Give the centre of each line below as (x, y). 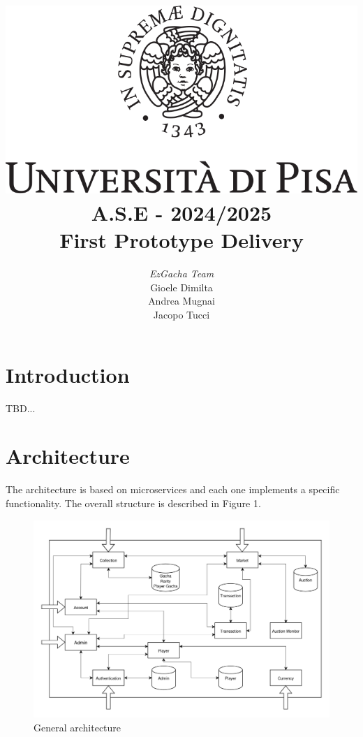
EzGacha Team (181, 273)
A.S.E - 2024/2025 (181, 213)
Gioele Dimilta (181, 287)
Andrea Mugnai (181, 301)
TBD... (21, 408)
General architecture (77, 727)
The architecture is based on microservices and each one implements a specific (173, 489)
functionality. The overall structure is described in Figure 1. (133, 503)
